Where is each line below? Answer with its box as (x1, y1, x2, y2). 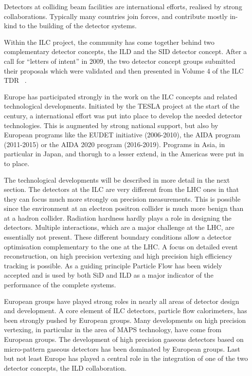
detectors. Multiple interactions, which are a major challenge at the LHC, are (4, 222, 234, 232)
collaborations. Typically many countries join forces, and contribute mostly (4, 11, 228, 21)
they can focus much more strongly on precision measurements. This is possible (4, 193, 241, 204)
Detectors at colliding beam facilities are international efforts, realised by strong (4, 1, 242, 11)
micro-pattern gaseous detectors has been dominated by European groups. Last (4, 343, 240, 354)
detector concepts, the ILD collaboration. (4, 362, 127, 373)
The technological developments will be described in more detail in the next (4, 174, 230, 185)
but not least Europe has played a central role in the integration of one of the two (4, 353, 248, 363)
